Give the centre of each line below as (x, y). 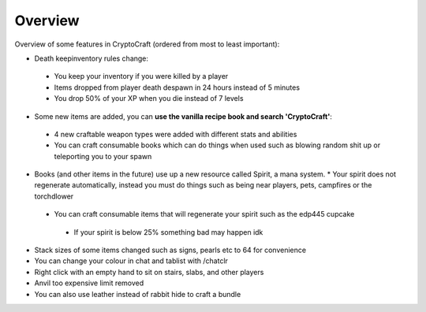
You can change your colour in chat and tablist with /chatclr (131, 261)
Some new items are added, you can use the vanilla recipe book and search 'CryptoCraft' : (183, 116)
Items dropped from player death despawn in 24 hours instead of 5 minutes (177, 87)
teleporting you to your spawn (103, 156)
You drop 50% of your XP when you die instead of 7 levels (149, 98)
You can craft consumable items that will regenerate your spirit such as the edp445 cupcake (204, 214)
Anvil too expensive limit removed (89, 283)
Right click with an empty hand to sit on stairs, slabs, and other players (149, 272)
